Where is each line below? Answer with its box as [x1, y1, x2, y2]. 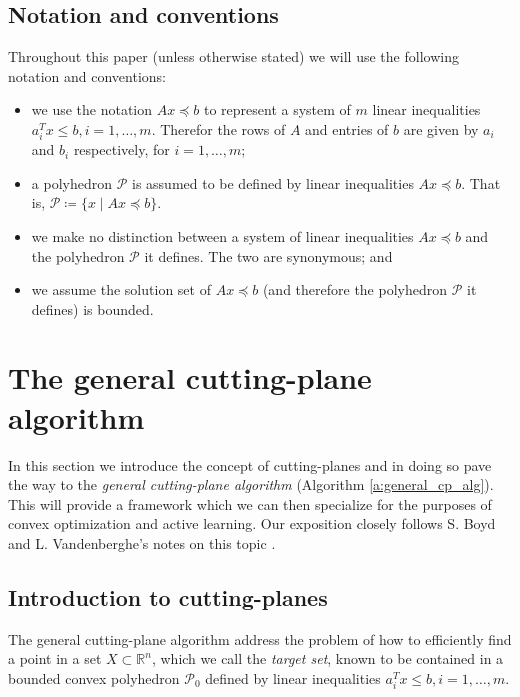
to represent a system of [203, 99, 351, 120]
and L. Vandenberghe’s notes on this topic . [8, 532, 276, 553]
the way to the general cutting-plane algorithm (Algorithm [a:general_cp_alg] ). [8, 474, 494, 495]
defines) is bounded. [31, 298, 154, 319]
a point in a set [8, 648, 102, 669]
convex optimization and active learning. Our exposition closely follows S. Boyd [8, 513, 496, 534]
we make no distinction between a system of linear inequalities [31, 225, 414, 246]
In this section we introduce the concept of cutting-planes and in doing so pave [8, 454, 492, 475]
